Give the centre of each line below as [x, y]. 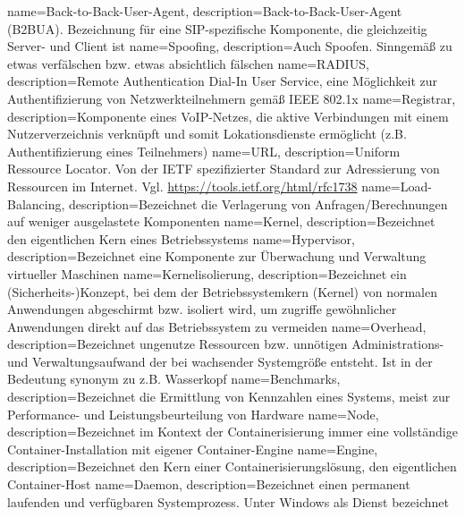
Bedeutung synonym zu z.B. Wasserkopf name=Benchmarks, [174, 379]
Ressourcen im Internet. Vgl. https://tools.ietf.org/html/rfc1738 [182, 186]
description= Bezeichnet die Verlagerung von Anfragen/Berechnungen [258, 203]
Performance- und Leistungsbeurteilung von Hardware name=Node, [193, 414]
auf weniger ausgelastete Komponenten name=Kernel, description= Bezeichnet [221, 221]
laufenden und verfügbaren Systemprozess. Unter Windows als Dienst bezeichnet [228, 501]
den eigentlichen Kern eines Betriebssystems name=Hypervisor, [181, 238]
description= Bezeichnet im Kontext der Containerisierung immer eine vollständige [232, 432]
